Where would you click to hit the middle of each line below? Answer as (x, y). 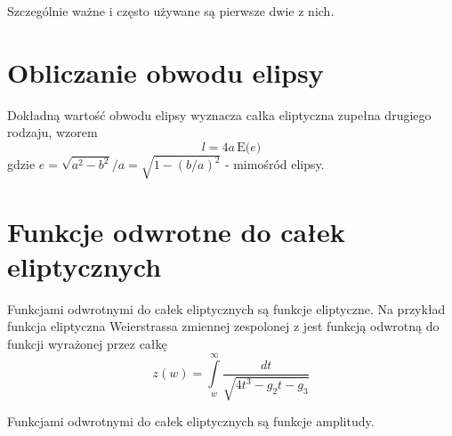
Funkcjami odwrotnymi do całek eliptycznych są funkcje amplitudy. (191, 421)
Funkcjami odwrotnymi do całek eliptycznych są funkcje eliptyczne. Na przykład (226, 308)
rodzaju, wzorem (52, 132)
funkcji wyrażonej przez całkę (87, 343)
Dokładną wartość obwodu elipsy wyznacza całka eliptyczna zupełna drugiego (219, 114)
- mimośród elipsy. (274, 164)
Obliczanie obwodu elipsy (165, 72)
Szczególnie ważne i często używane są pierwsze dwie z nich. (171, 11)
